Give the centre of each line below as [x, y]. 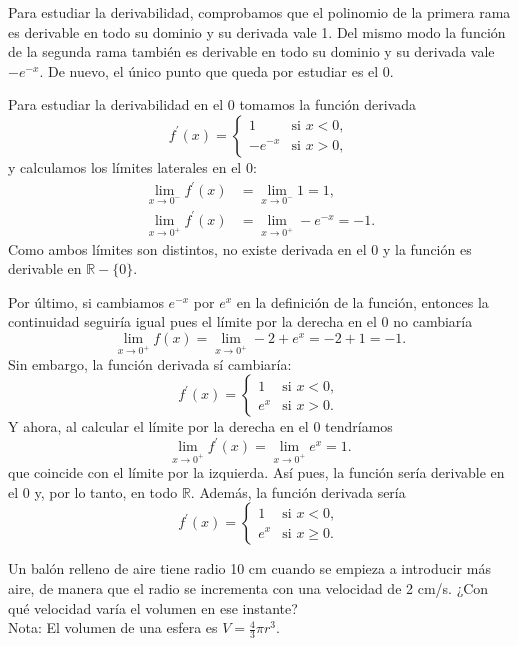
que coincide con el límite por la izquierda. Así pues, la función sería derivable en [256, 472]
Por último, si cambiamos [86, 301]
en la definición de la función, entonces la [362, 301]
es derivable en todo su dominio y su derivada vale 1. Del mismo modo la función [257, 31]
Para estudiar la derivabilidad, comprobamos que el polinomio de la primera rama [259, 12]
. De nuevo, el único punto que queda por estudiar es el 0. [216, 70]
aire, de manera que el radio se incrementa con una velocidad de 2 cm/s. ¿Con [248, 588]
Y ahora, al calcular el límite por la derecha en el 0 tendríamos [200, 426]
